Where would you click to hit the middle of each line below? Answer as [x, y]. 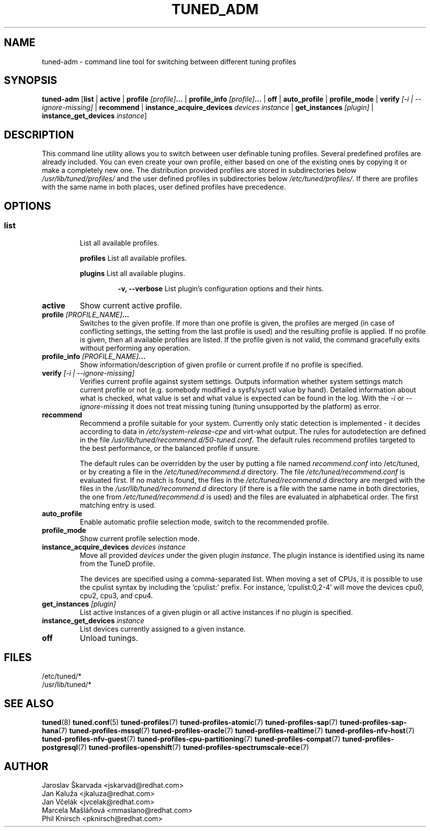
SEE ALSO [29, 703]
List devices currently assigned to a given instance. [163, 629]
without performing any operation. [135, 348]
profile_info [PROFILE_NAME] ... [94, 356]
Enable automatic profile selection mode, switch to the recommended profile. [204, 522]
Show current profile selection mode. [140, 538]
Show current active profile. [131, 305]
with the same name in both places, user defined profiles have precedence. [164, 187]
